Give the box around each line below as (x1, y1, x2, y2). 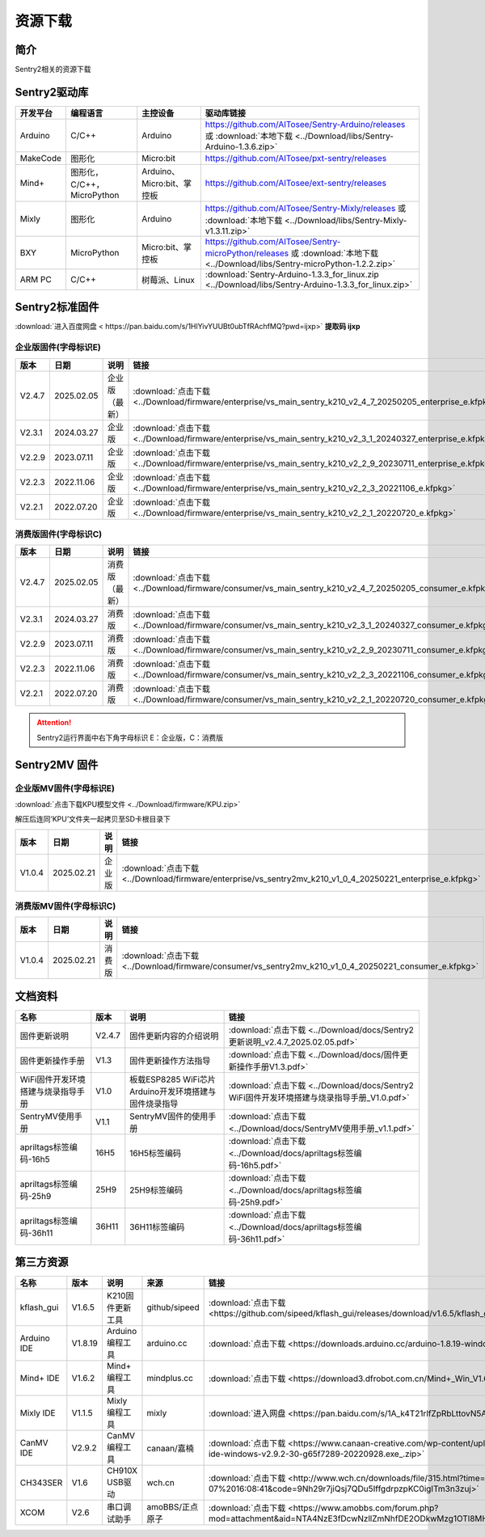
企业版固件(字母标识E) (15, 342, 101, 353)
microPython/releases (205, 247, 289, 259)
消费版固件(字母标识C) (15, 529, 103, 539)
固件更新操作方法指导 (129, 1055, 211, 1066)
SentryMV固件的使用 (129, 1110, 209, 1121)
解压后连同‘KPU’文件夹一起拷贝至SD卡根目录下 (15, 814, 171, 824)
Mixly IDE (19, 1408, 56, 1419)
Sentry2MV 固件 (15, 758, 99, 771)
